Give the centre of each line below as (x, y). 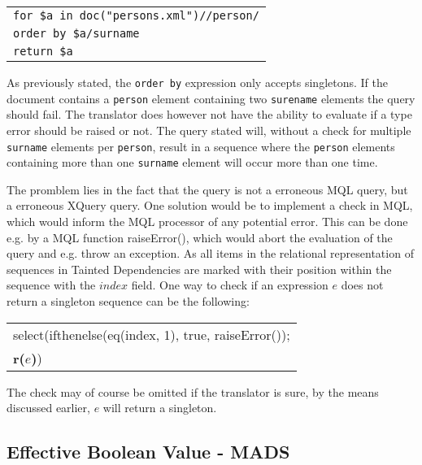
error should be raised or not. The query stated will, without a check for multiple (209, 130)
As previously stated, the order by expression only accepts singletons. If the (198, 82)
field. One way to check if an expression (230, 285)
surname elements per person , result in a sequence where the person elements (201, 146)
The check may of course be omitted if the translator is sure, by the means (193, 391)
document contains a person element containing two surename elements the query (211, 98)
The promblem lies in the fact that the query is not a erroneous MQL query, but (207, 189)
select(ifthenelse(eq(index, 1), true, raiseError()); (152, 334)
